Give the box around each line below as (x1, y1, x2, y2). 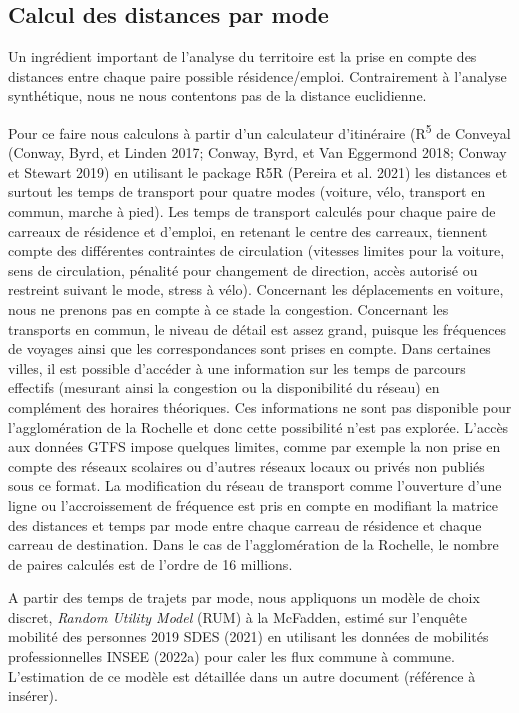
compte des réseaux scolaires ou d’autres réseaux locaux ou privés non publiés (8, 455, 485, 476)
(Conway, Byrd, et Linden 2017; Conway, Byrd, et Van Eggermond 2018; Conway (8, 142, 507, 163)
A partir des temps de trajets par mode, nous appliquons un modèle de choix (8, 587, 480, 608)
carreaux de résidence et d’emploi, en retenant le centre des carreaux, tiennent (8, 220, 488, 241)
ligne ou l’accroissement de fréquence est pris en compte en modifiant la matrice (8, 494, 499, 515)
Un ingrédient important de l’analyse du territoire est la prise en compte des (8, 46, 477, 67)
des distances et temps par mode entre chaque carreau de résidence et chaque (8, 514, 482, 535)
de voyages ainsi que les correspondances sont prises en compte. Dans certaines (8, 338, 491, 359)
